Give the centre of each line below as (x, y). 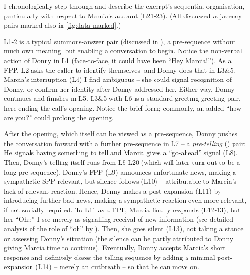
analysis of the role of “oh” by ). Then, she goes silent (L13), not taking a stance (124, 229)
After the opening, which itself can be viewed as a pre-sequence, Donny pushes (121, 134)
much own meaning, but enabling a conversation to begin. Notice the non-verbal (123, 51)
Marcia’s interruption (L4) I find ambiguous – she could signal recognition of (118, 79)
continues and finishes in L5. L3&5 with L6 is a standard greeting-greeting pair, (122, 98)
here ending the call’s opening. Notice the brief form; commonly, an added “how (123, 107)
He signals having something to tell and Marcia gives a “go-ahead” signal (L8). (121, 153)
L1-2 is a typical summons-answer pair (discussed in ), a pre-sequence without (120, 41)
